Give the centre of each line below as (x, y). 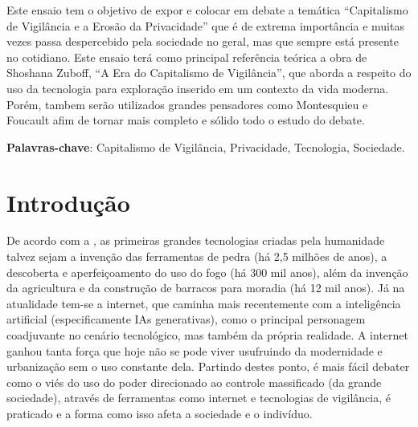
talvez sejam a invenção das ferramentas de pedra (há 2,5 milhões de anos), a (197, 256)
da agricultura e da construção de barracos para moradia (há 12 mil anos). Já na (206, 288)
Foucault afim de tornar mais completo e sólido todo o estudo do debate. (186, 120)
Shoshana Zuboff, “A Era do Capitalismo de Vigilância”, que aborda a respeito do (209, 73)
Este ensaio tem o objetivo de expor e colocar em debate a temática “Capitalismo (207, 10)
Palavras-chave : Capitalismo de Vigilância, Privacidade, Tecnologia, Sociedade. (206, 146)
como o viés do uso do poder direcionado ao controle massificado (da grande (194, 382)
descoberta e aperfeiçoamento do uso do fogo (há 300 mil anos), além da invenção (207, 272)
